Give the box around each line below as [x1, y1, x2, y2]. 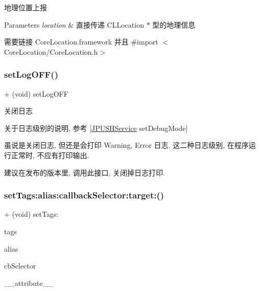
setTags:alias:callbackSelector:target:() [4, 189, 164, 202]
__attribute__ [4, 277, 54, 288]
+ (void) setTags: [4, 209, 59, 219]
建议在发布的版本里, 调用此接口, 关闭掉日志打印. [4, 167, 165, 177]
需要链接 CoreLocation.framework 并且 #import [4, 36, 158, 47]
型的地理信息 [152, 19, 196, 30]
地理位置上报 [4, 2, 47, 12]
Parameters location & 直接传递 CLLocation [4, 19, 144, 30]
